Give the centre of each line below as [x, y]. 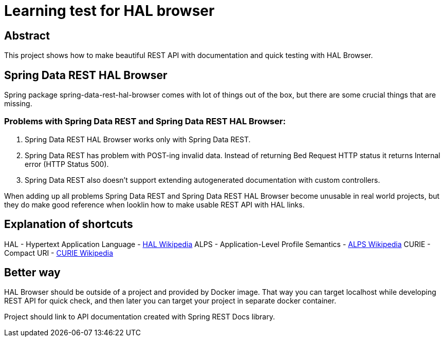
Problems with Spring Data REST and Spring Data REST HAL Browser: [145, 121]
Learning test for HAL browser [109, 11]
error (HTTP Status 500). [67, 164]
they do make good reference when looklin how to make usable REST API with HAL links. [154, 204]
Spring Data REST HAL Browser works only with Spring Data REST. [138, 139]
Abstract [27, 35]
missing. [18, 104]
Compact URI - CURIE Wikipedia [59, 253]
